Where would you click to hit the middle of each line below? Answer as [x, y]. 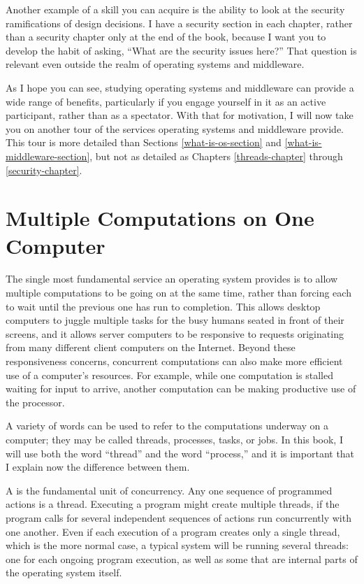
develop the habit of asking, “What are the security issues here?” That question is [181, 50]
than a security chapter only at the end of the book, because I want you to [166, 37]
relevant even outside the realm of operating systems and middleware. [155, 64]
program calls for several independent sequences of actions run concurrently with [179, 517]
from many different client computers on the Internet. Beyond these [151, 347]
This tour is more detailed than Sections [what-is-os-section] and [144, 142]
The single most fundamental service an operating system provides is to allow [172, 279]
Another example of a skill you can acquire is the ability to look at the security [175, 9]
